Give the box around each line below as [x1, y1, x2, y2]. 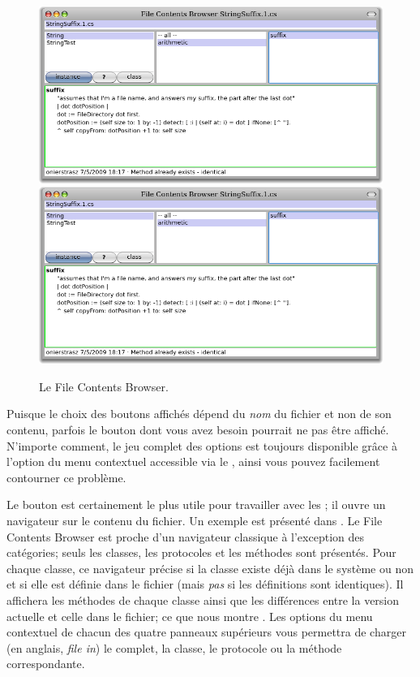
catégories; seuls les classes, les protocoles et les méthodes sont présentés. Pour [6, 544, 396, 561]
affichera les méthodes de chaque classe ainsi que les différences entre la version [6, 591, 400, 608]
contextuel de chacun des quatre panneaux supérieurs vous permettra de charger [6, 623, 406, 640]
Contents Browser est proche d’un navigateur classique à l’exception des [6, 528, 364, 545]
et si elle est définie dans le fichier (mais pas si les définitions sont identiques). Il [6, 576, 404, 593]
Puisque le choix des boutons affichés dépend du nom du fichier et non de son [6, 405, 392, 422]
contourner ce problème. [6, 468, 126, 485]
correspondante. [6, 655, 85, 672]
